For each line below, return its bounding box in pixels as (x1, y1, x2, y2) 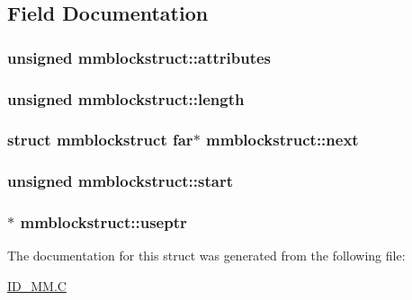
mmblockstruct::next (206, 128, 359, 151)
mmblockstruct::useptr (20, 211, 187, 234)
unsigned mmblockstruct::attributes (7, 46, 272, 68)
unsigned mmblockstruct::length (7, 87, 245, 110)
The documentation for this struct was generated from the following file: (7, 246, 406, 265)
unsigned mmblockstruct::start (7, 170, 233, 192)
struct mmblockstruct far (7, 128, 193, 151)
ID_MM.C (7, 276, 67, 295)
